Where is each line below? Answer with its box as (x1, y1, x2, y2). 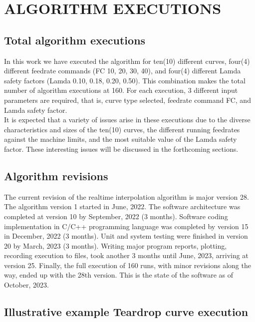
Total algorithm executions (4, 32, 146, 47)
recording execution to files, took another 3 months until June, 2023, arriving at (4, 250, 249, 261)
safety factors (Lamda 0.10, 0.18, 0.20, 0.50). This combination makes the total (4, 75, 246, 85)
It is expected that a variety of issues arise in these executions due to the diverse (4, 114, 251, 125)
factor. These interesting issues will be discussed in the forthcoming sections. (4, 143, 239, 154)
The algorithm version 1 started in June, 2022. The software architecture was (4, 201, 241, 212)
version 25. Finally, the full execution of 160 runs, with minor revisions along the (4, 260, 251, 270)
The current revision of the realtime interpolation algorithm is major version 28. (4, 191, 249, 202)
